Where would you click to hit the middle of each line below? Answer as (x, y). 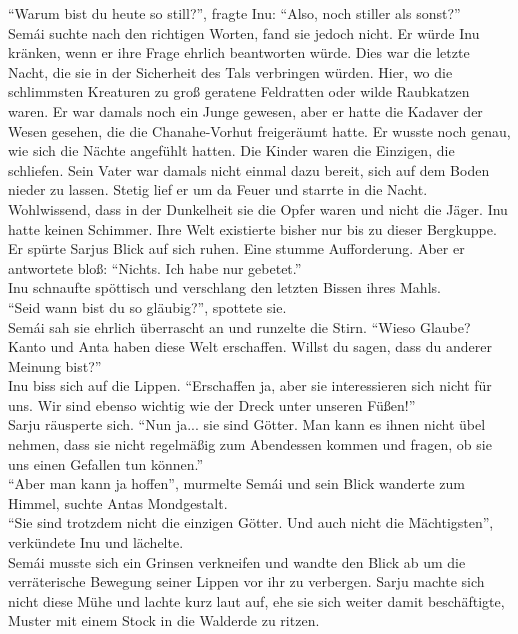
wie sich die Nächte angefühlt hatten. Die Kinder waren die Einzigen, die (231, 150)
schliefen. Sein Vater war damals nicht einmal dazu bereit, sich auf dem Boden (249, 169)
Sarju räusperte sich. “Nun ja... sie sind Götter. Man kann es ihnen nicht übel (247, 424)
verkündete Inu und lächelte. (96, 542)
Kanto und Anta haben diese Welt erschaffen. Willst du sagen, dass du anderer (250, 346)
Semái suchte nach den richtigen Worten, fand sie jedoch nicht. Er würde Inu (244, 32)
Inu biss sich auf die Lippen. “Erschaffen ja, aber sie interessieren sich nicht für (250, 385)
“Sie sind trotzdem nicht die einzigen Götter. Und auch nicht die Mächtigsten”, (251, 522)
